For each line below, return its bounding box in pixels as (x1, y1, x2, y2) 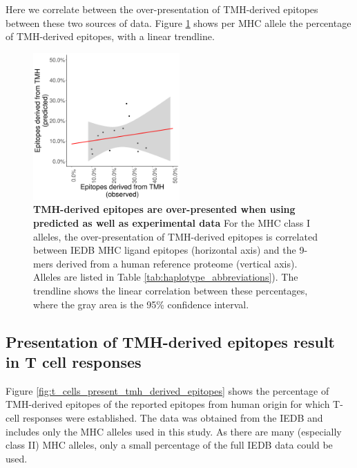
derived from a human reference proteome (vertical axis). (56, 256, 298, 270)
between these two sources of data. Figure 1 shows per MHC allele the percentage (6, 15, 351, 30)
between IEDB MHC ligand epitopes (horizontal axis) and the (33, 243, 296, 257)
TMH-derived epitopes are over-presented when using (33, 202, 296, 216)
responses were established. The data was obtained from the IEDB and (22, 410, 323, 424)
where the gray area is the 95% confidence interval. (33, 297, 249, 311)
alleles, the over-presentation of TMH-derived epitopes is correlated (33, 229, 318, 243)
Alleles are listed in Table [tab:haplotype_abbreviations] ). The (33, 270, 298, 284)
